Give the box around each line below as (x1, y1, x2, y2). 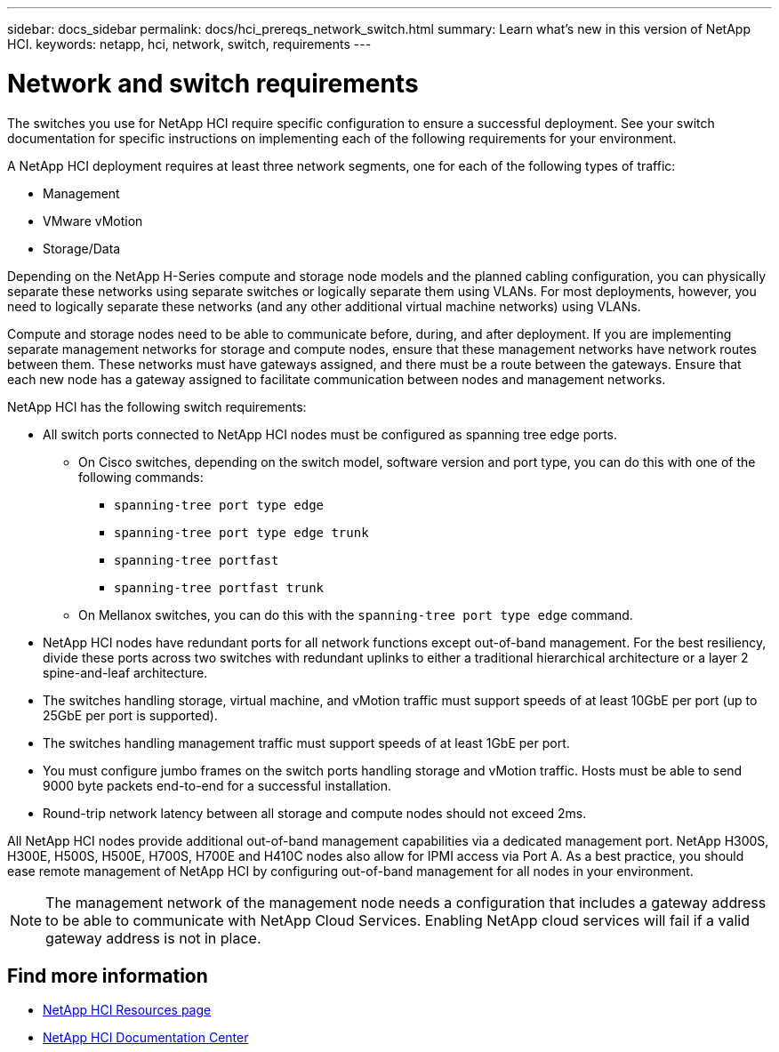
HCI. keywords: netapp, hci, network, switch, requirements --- (7, 36, 372, 52)
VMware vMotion (43, 213, 143, 229)
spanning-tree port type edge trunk (114, 525, 369, 540)
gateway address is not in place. (45, 928, 261, 947)
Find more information (7, 964, 208, 987)
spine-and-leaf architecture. (43, 664, 208, 680)
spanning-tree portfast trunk (114, 580, 325, 595)
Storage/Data (43, 240, 121, 256)
